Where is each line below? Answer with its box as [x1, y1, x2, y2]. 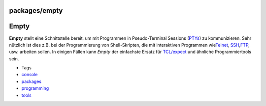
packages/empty [9, 6, 63, 15]
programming [21, 85, 49, 91]
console [21, 72, 38, 78]
